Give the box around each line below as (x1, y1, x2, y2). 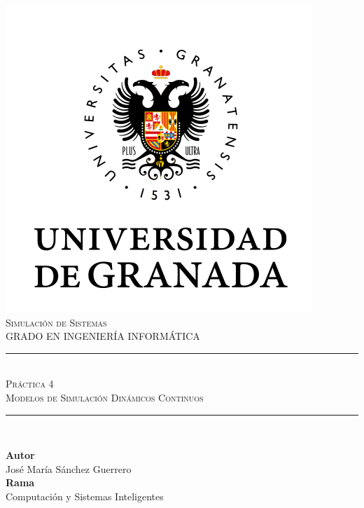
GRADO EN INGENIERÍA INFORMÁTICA (6, 329, 200, 343)
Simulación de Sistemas (6, 315, 107, 329)
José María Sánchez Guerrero (6, 461, 132, 476)
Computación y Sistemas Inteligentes (6, 488, 164, 503)
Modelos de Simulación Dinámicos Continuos (6, 390, 204, 404)
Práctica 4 (6, 376, 54, 391)
